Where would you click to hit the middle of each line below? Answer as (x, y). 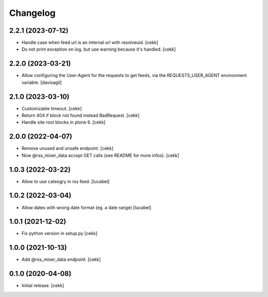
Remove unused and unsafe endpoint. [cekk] (67, 148)
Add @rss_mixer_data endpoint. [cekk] (61, 260)
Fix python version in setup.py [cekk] (60, 233)
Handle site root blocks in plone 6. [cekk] (64, 122)
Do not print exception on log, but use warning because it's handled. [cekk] (99, 49)
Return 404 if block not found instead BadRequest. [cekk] (81, 115)
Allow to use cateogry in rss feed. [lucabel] (66, 181)
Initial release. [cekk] (43, 286)
